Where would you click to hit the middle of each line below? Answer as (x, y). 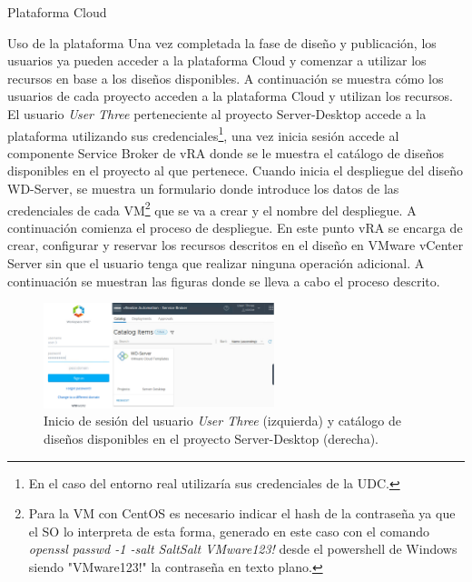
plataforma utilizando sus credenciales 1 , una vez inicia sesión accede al (203, 134)
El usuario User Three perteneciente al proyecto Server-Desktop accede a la (217, 113)
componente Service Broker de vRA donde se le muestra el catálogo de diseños (226, 152)
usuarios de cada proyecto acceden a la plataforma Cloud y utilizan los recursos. (230, 96)
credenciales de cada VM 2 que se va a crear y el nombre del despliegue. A (212, 208)
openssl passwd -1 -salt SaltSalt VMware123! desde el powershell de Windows (243, 549)
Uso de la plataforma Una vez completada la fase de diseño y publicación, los (222, 42)
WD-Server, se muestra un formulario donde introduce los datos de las (203, 188)
